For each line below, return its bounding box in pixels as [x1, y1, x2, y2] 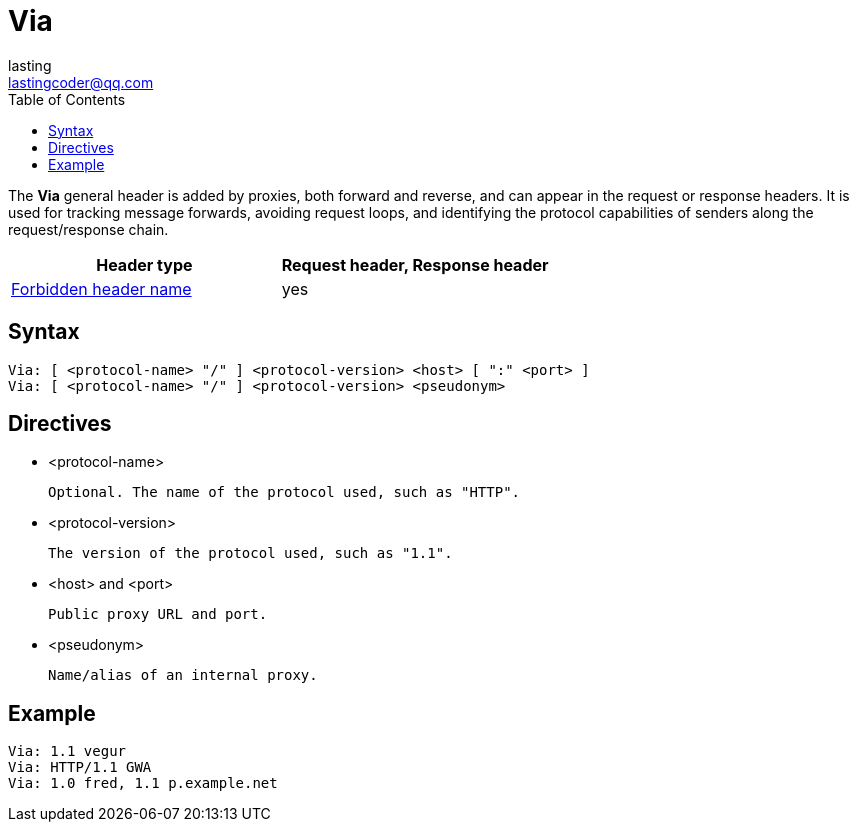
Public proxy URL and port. [48, 606, 268, 623]
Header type [96, 254, 193, 275]
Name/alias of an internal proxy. [48, 667, 318, 684]
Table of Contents [8, 90, 126, 108]
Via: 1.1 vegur [8, 743, 127, 760]
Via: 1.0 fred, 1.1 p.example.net [8, 775, 278, 792]
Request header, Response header [281, 254, 549, 275]
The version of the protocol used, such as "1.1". [48, 545, 453, 562]
